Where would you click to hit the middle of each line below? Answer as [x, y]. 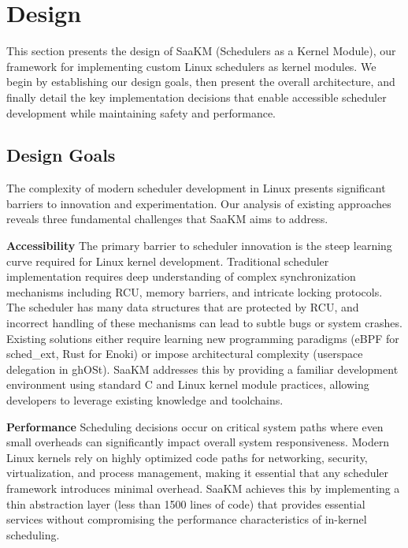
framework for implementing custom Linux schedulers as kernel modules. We [191, 66]
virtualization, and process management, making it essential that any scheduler [198, 473]
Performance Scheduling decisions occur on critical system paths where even [195, 426]
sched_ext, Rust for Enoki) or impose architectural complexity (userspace [185, 354]
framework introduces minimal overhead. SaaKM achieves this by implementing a [203, 488]
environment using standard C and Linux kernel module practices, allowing [188, 384]
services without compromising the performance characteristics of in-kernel [187, 519]
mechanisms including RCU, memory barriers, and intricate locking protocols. [195, 291]
